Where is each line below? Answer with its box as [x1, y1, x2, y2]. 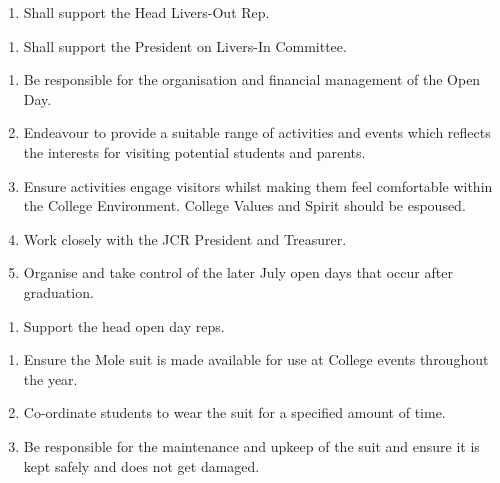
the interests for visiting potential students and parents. [23, 141, 366, 162]
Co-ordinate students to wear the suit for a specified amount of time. [23, 402, 446, 423]
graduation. [23, 281, 94, 302]
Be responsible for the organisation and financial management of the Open [23, 69, 481, 90]
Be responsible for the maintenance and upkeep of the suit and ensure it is [23, 435, 480, 456]
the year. [23, 368, 78, 389]
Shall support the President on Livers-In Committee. [23, 35, 347, 56]
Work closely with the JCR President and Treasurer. [23, 228, 347, 249]
